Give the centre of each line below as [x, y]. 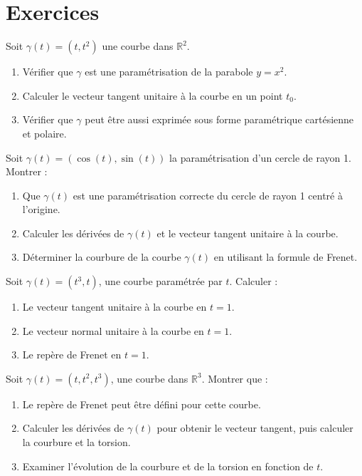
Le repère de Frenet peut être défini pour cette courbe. [142, 404]
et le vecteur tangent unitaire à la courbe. [247, 233]
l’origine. [41, 209]
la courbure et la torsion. [76, 442]
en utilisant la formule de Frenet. [286, 257]
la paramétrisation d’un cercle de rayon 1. [260, 157]
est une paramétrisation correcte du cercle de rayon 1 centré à [208, 195]
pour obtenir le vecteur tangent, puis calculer [255, 428]
